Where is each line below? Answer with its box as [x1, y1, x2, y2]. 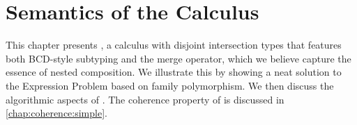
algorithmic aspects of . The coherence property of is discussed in [6, 92, 284, 106]
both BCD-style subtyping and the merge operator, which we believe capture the [6, 51, 351, 65]
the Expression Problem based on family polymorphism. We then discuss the [6, 78, 334, 92]
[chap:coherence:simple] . [6, 106, 107, 120]
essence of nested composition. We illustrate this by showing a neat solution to [6, 65, 342, 79]
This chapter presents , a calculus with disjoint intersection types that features [6, 37, 342, 52]
